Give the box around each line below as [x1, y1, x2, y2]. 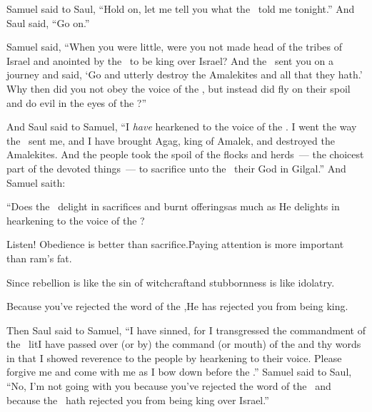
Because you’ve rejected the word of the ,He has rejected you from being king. [6, 299, 348, 314]
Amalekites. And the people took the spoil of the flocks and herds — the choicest [6, 147, 364, 162]
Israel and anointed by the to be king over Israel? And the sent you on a [6, 53, 334, 68]
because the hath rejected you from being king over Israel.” [6, 392, 269, 407]
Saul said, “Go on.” [6, 15, 90, 30]
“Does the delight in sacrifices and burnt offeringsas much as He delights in [6, 199, 340, 214]
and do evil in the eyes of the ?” [6, 95, 147, 110]
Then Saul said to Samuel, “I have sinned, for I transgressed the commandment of [6, 322, 366, 337]
